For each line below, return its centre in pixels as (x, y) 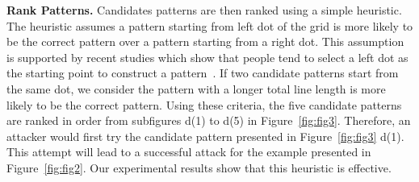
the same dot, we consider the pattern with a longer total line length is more (196, 88)
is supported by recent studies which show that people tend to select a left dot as (207, 57)
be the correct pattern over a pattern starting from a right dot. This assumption (205, 41)
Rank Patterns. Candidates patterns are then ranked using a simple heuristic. (204, 10)
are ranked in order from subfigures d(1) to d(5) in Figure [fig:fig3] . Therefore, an (209, 120)
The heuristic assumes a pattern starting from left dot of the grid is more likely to (210, 25)
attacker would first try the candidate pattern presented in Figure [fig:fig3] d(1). (205, 136)
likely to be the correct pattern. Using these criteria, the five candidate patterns (204, 104)
